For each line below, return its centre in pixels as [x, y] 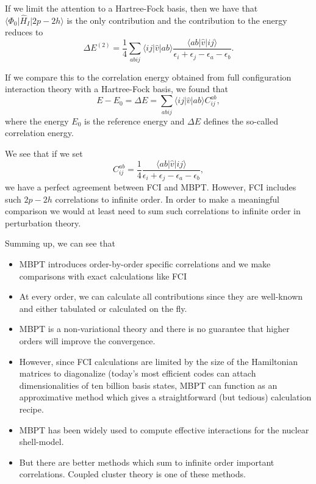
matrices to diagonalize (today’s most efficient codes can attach [138, 373]
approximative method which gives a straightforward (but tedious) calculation [165, 397]
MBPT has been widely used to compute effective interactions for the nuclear [164, 429]
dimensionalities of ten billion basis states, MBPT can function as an [148, 385]
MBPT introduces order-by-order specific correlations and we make [145, 264]
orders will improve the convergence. [87, 341]
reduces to [24, 32]
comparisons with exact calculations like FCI [103, 276]
